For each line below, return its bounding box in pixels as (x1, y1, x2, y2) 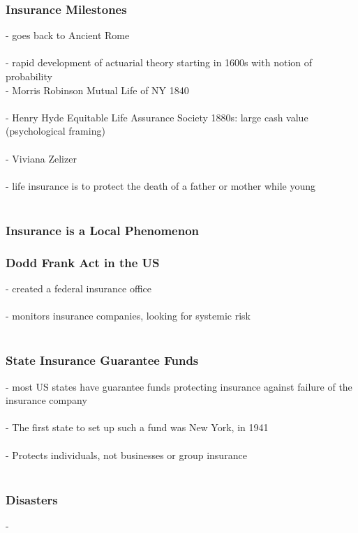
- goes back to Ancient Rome (6, 28, 130, 43)
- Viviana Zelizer (6, 151, 77, 165)
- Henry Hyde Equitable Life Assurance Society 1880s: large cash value (6, 110, 308, 124)
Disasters (6, 490, 58, 508)
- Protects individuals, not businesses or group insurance (6, 447, 247, 462)
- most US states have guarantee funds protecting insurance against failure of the (6, 379, 352, 393)
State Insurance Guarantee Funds (6, 352, 199, 369)
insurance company (6, 393, 87, 407)
